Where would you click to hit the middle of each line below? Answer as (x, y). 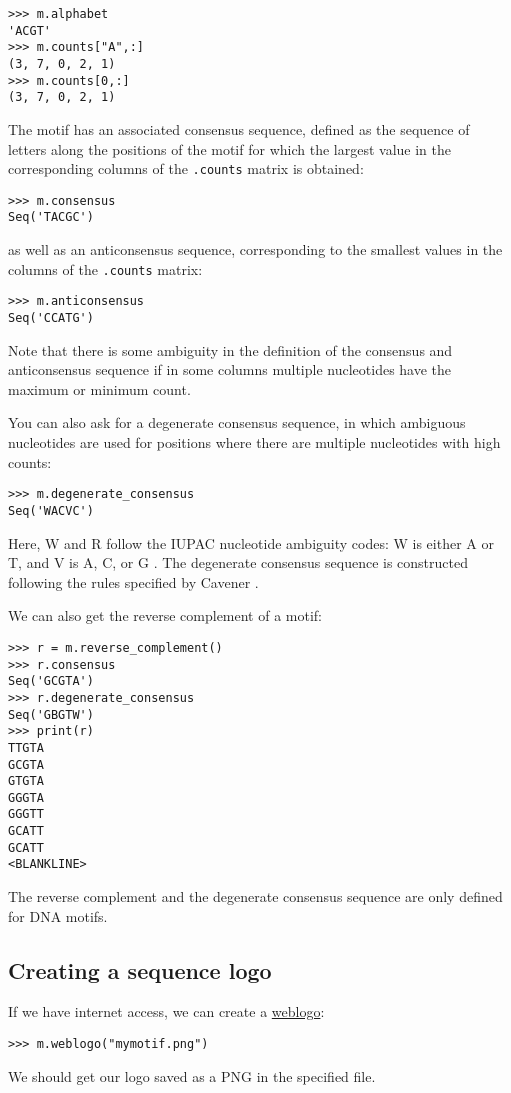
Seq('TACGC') (51, 217)
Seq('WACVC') (51, 510)
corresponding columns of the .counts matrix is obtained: (186, 168)
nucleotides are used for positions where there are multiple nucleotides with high (254, 442)
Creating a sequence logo (140, 969)
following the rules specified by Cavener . (133, 581)
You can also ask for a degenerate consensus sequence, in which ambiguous (237, 422)
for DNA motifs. (58, 915)
